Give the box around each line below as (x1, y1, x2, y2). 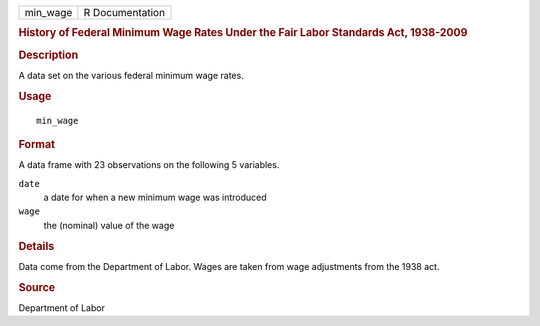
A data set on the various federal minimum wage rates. (18, 69, 244, 81)
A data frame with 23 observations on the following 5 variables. (18, 159, 280, 171)
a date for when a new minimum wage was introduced (43, 191, 267, 204)
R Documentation (83, 6, 165, 19)
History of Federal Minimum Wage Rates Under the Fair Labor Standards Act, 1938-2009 (18, 26, 468, 40)
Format (18, 137, 55, 151)
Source (18, 280, 56, 294)
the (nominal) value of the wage (43, 219, 175, 231)
